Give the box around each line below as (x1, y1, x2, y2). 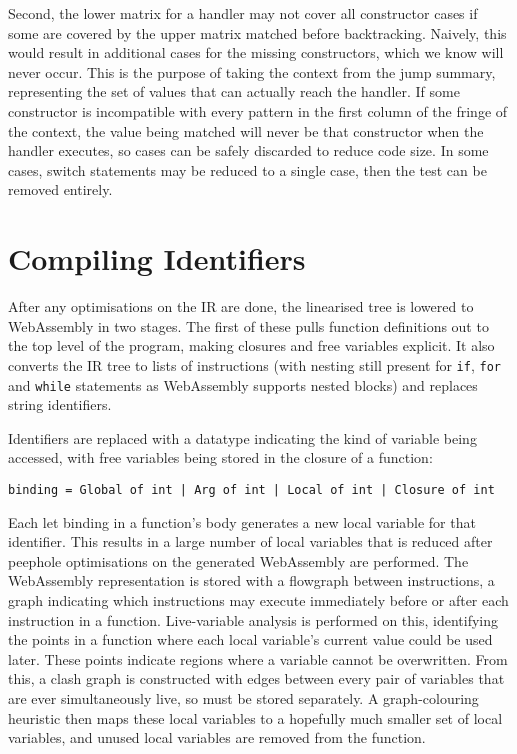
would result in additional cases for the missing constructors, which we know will (8, 42, 504, 63)
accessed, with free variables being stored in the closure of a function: (8, 447, 433, 468)
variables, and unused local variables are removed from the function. (8, 727, 426, 748)
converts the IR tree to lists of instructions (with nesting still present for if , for (8, 354, 501, 375)
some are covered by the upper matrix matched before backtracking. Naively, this (8, 22, 507, 43)
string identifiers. (8, 394, 112, 415)
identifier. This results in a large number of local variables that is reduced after (8, 531, 493, 552)
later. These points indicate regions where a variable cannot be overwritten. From (8, 648, 508, 669)
